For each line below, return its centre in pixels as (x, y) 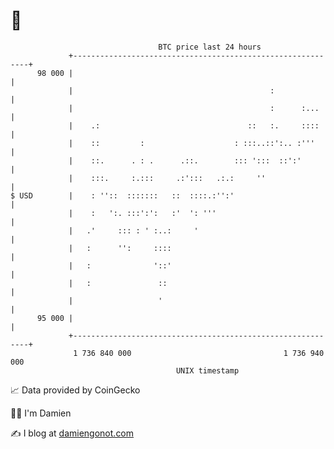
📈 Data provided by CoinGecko (75, 390)
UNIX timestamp (207, 370)
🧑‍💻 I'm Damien (41, 413)
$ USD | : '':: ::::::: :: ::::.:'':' (122, 195)
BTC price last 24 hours (210, 47)
